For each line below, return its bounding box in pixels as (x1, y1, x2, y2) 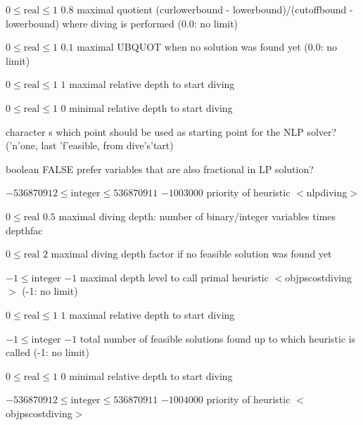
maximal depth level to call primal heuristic (79, 269, 269, 284)
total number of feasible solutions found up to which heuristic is (79, 331, 356, 345)
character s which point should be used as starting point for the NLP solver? (6, 124, 337, 139)
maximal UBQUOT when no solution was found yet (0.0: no (77, 39, 337, 54)
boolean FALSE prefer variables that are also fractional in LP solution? (6, 161, 314, 176)
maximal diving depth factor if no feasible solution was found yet (51, 246, 332, 261)
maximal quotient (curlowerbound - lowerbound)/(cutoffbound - (77, 2, 353, 16)
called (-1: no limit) (6, 345, 89, 360)
